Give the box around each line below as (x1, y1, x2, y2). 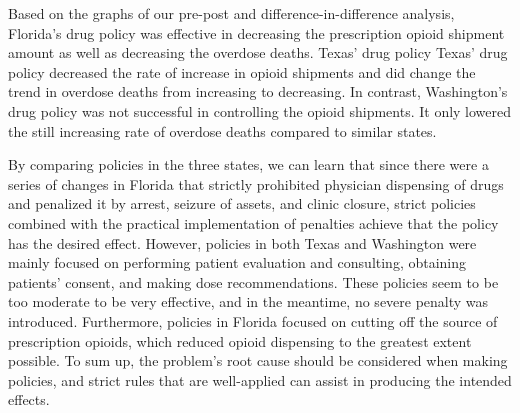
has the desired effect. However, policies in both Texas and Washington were (8, 232, 477, 253)
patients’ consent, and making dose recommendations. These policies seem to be (8, 271, 499, 292)
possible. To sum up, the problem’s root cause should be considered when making (8, 350, 508, 371)
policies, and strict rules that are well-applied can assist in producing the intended (8, 369, 512, 390)
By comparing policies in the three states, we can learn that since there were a (8, 154, 489, 175)
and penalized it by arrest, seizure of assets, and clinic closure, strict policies (8, 193, 476, 214)
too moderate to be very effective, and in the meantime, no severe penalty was (8, 291, 489, 312)
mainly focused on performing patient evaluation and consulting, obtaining (8, 252, 467, 273)
